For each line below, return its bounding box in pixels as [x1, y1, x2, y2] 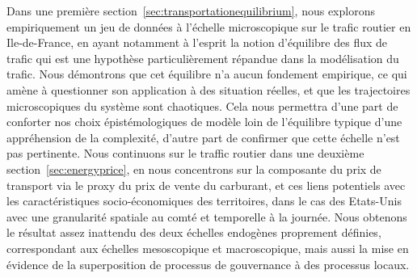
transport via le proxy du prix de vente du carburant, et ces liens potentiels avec [6, 176, 406, 193]
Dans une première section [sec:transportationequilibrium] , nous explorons [6, 2, 375, 19]
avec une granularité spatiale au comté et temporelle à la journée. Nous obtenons [6, 208, 407, 225]
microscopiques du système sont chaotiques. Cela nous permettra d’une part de [6, 97, 398, 114]
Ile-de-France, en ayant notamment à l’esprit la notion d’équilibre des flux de [6, 34, 388, 51]
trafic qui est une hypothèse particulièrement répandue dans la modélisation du [6, 49, 399, 66]
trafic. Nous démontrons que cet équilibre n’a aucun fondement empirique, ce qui [6, 65, 407, 82]
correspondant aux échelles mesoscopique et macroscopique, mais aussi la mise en [6, 239, 409, 256]
